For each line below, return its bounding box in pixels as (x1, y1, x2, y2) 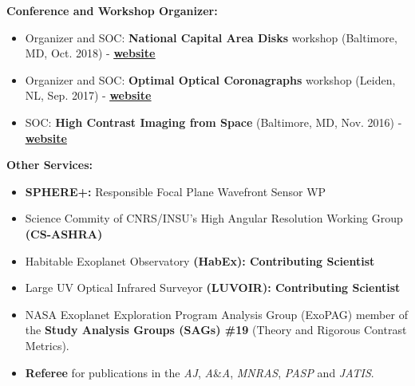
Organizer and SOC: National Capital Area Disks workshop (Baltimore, (25, 29, 397, 45)
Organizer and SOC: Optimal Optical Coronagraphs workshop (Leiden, (25, 71, 396, 88)
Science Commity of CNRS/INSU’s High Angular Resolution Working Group (25, 210, 403, 226)
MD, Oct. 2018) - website (25, 45, 156, 61)
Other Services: (6, 156, 93, 173)
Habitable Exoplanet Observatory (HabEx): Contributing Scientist (25, 252, 375, 269)
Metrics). (25, 337, 69, 353)
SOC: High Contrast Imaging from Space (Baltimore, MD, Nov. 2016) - (25, 113, 402, 130)
